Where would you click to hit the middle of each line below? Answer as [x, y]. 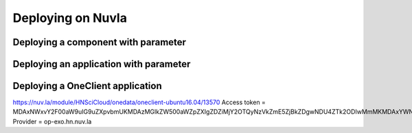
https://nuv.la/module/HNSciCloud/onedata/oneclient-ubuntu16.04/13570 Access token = [139, 102]
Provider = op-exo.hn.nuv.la [52, 121]
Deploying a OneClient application [87, 86]
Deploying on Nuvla [70, 18]
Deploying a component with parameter [100, 42]
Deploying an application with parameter [102, 64]
